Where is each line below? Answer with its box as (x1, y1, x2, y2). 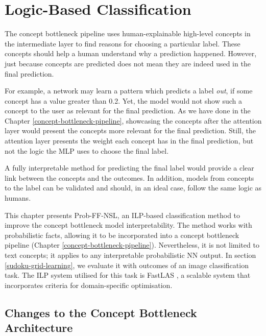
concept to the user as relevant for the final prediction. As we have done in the (5, 105, 251, 116)
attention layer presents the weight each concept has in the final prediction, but (5, 135, 254, 146)
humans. (5, 193, 31, 203)
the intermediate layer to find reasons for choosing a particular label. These (5, 38, 240, 49)
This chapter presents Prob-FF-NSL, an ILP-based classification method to (5, 209, 240, 220)
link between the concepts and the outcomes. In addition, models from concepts (5, 172, 254, 183)
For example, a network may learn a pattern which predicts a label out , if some (5, 85, 253, 96)
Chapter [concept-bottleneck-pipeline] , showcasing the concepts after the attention (5, 115, 262, 126)
